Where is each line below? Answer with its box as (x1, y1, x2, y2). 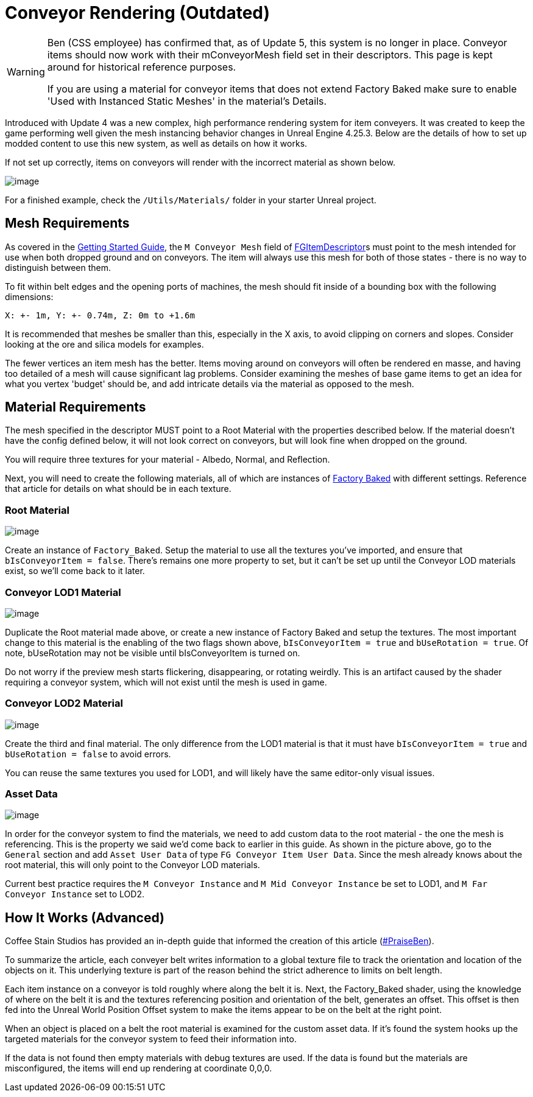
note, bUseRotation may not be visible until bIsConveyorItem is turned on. (5, 647, 300, 658)
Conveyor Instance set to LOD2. (5, 889, 144, 900)
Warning (7, 65, 45, 78)
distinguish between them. (5, 262, 111, 273)
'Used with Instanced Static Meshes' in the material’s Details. (47, 94, 327, 107)
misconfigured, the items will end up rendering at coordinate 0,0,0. (5, 1063, 272, 1074)
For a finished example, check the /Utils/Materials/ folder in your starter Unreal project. (5, 194, 376, 205)
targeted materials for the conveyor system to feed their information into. (5, 1034, 297, 1045)
